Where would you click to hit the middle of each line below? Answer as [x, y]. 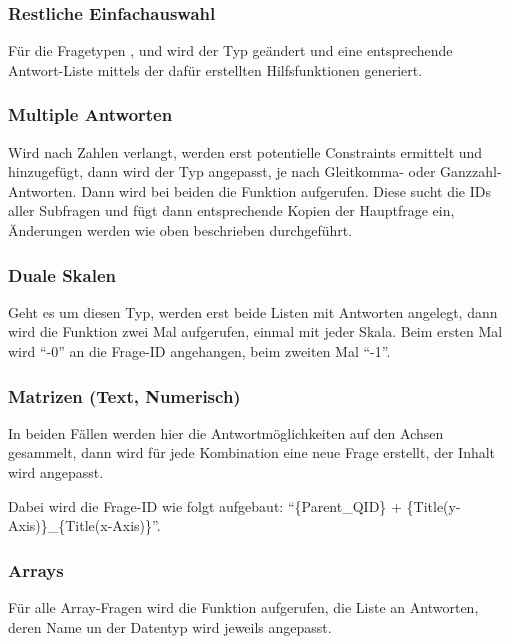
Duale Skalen [62, 274]
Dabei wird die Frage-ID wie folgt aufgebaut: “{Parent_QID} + [205, 505]
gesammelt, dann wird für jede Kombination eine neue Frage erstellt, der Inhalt [252, 452]
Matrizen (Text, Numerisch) [124, 395]
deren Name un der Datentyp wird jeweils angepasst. [170, 626]
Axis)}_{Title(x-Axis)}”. [84, 525]
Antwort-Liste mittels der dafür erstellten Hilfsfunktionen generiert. [215, 69]
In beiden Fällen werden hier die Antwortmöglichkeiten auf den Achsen [226, 432]
